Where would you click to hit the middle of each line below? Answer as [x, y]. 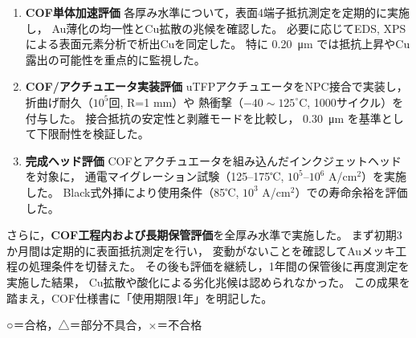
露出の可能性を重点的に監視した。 [115, 59]
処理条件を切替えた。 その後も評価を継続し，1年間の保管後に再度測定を [219, 266]
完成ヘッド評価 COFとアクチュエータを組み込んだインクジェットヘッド [213, 160]
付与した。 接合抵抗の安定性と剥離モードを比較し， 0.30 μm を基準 [203, 118]
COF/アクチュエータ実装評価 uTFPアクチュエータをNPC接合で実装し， [216, 86]
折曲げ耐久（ [59, 102]
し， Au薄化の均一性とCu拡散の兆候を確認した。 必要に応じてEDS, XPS [216, 28]
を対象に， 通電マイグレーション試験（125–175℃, [155, 176]
